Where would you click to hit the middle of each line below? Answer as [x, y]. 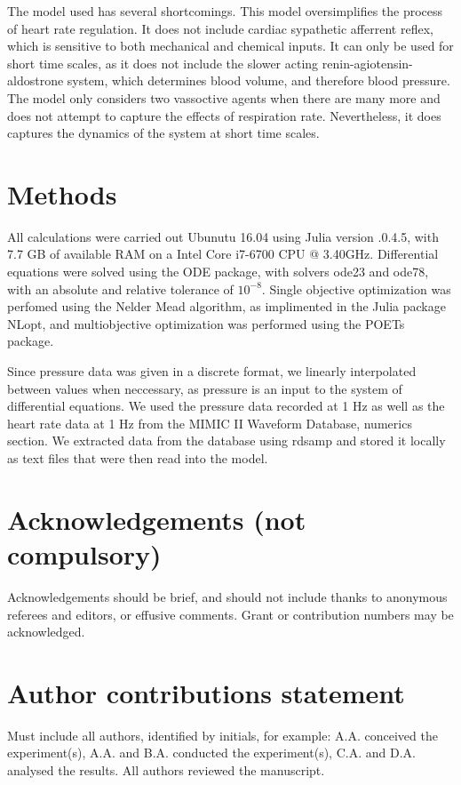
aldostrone [36, 80]
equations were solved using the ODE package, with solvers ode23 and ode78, [218, 272]
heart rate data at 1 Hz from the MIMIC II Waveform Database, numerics [210, 423]
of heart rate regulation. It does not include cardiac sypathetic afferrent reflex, [220, 28]
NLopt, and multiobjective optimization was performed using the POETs [206, 323]
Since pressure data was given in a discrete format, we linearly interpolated [212, 371]
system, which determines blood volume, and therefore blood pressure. [258, 80]
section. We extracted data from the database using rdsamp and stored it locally [227, 441]
